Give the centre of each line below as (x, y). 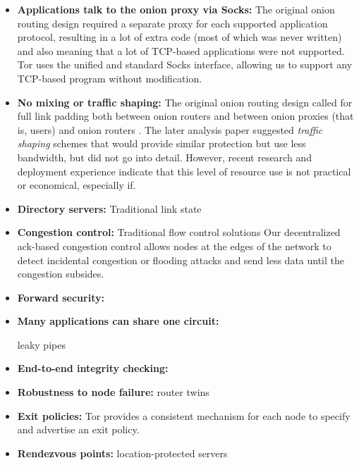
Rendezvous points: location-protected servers (122, 453)
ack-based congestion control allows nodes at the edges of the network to (174, 246)
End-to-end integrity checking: (93, 368)
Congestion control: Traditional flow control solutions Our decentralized (179, 232)
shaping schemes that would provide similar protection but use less (162, 143)
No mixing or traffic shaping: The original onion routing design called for (185, 102)
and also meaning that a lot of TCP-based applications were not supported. (181, 50)
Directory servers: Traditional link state (109, 208)
